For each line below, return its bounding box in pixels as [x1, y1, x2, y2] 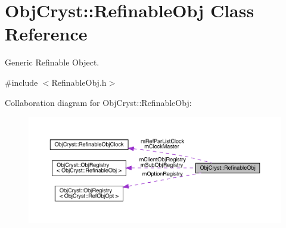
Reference [5, 21, 88, 46]
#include [5, 76, 38, 88]
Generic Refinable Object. [5, 56, 100, 68]
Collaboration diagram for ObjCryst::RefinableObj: [5, 96, 192, 108]
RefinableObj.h [51, 76, 107, 88]
